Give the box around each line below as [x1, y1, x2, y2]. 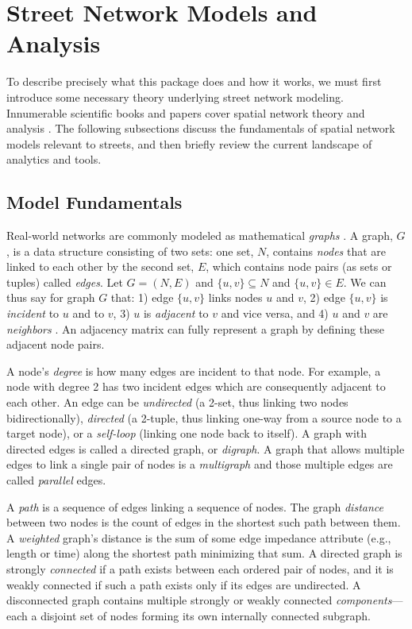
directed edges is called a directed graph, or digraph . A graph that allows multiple [6, 440, 405, 457]
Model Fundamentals [6, 190, 183, 214]
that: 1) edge [110, 289, 174, 306]
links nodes [208, 289, 263, 306]
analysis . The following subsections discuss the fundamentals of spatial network [6, 120, 395, 137]
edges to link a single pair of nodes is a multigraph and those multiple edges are [6, 456, 393, 473]
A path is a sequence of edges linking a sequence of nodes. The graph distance [6, 498, 383, 515]
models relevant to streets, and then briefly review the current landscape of [6, 135, 372, 152]
